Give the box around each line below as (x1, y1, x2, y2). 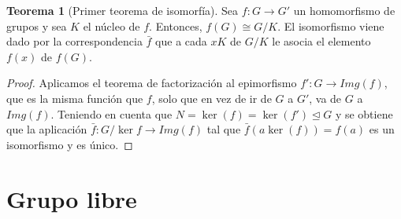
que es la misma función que (6, 89, 143, 106)
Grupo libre (6, 182, 137, 214)
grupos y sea (6, 17, 67, 34)
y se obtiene (335, 105, 393, 122)
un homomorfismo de (293, 2, 395, 18)
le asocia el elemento (272, 33, 371, 49)
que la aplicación (6, 121, 87, 137)
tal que (206, 121, 241, 137)
